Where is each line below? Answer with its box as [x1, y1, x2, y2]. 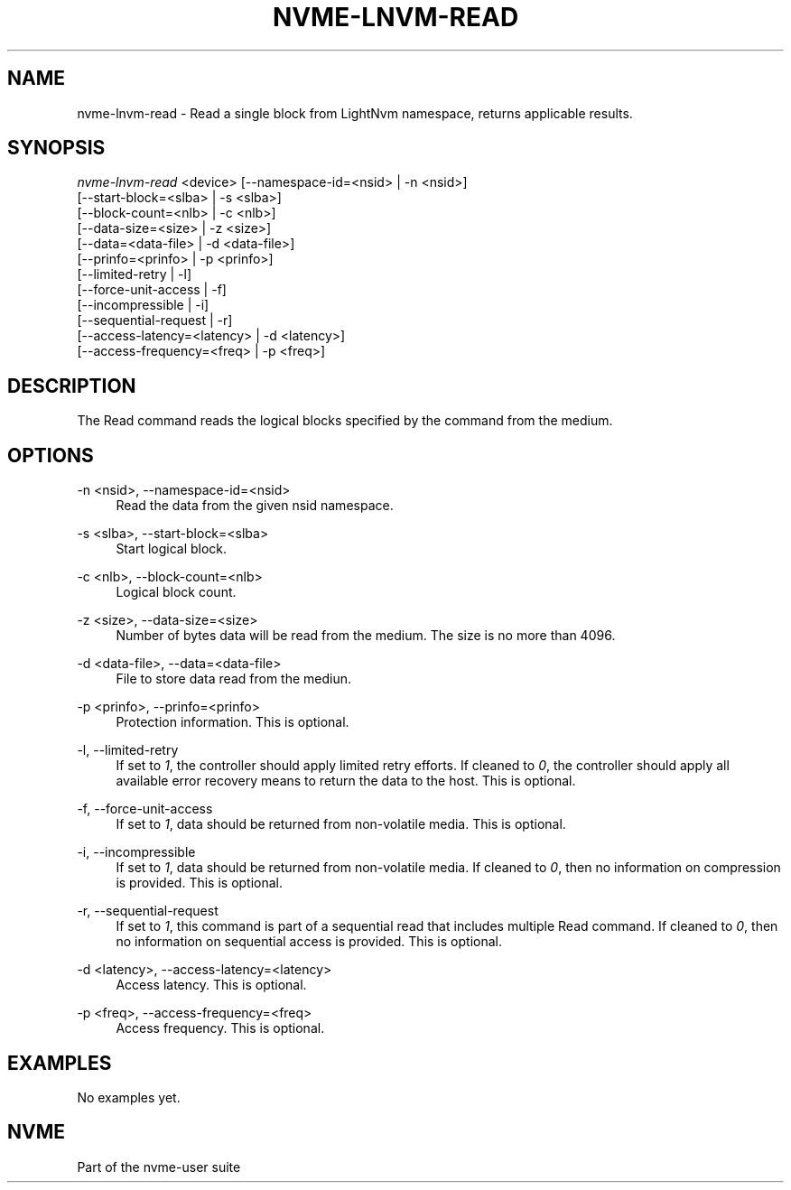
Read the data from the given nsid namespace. [116, 497, 394, 514]
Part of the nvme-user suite [77, 1158, 241, 1175]
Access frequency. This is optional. [116, 1020, 325, 1037]
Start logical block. [116, 541, 228, 557]
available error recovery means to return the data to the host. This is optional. [116, 773, 576, 789]
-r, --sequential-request [77, 903, 219, 919]
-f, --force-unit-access [77, 801, 213, 817]
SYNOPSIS [7, 136, 106, 160]
